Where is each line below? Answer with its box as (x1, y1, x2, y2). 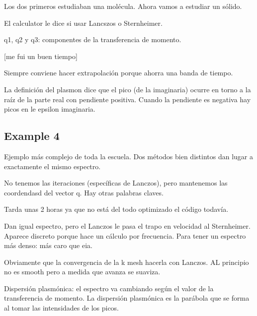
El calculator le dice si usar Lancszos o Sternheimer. (4, 17, 163, 28)
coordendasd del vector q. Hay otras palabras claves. (4, 187, 164, 197)
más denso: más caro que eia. (4, 240, 92, 251)
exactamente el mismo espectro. (4, 161, 101, 171)
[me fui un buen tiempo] (4, 51, 78, 61)
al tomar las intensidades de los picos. (4, 303, 119, 313)
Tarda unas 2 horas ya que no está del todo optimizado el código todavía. (4, 204, 229, 214)
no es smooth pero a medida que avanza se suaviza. (4, 266, 161, 277)
